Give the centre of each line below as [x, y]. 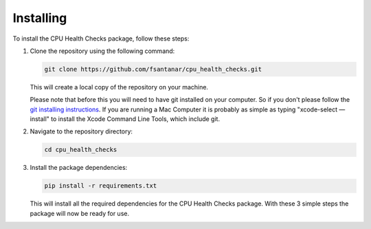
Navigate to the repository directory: [81, 131]
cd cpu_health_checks [81, 150]
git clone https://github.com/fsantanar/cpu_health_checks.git [153, 69]
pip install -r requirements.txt [101, 186]
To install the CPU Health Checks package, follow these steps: [101, 39]
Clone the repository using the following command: [102, 51]
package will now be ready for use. [80, 213]
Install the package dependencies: [79, 168]
